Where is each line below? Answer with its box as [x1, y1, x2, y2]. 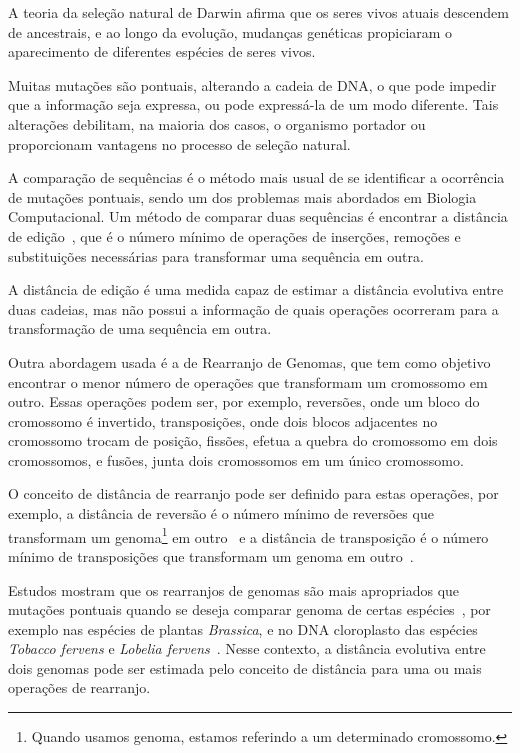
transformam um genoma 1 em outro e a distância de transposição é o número [8, 523, 489, 547]
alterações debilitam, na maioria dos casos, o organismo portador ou [8, 113, 426, 134]
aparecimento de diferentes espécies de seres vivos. [8, 41, 316, 62]
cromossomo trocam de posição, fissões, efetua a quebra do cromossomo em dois [8, 430, 498, 451]
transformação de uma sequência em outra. [8, 318, 272, 339]
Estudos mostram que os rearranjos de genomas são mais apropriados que [8, 579, 460, 600]
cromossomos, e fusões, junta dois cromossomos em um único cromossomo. [8, 449, 464, 470]
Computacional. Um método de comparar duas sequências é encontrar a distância [8, 206, 508, 227]
